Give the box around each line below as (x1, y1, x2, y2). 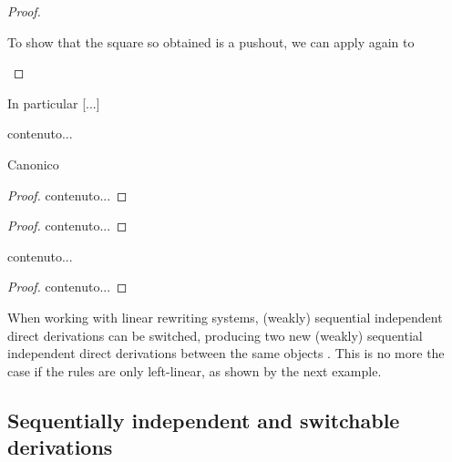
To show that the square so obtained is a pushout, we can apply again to (7, 32, 415, 51)
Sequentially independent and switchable (7, 406, 400, 434)
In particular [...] (7, 93, 100, 112)
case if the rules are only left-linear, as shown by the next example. (7, 361, 382, 380)
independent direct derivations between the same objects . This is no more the (7, 344, 445, 363)
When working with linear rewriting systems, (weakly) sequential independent (7, 307, 443, 326)
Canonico (7, 154, 59, 173)
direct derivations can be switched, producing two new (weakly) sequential (7, 325, 423, 344)
